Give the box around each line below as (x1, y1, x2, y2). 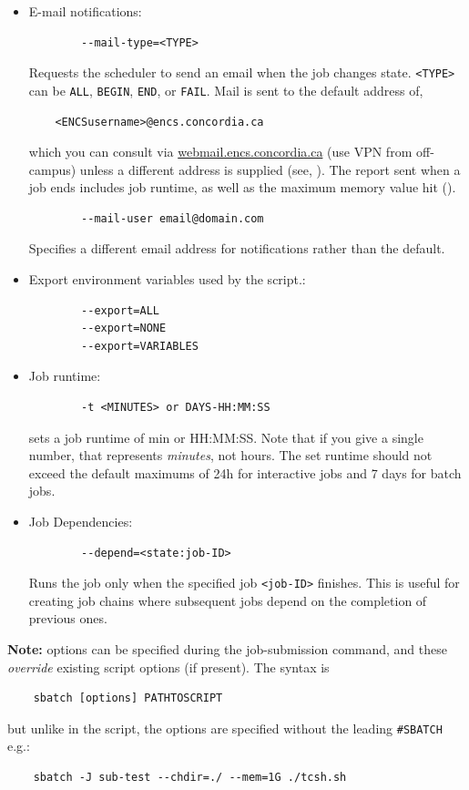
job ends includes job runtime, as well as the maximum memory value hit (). (28, 178, 456, 197)
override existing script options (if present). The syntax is (7, 657, 330, 676)
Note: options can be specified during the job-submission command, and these (7, 640, 447, 659)
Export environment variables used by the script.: (28, 270, 306, 289)
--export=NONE (81, 322, 167, 335)
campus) (28, 159, 76, 179)
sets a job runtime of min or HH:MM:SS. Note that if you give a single (28, 427, 423, 446)
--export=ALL (81, 303, 159, 317)
